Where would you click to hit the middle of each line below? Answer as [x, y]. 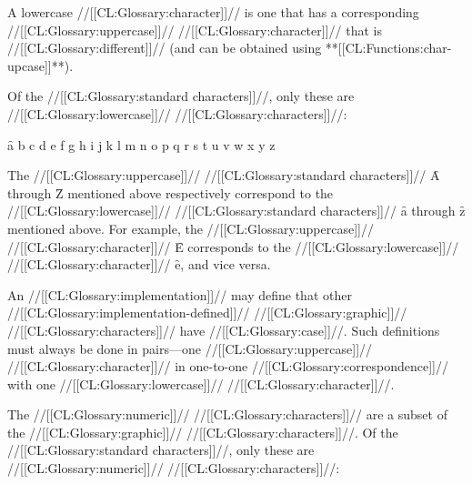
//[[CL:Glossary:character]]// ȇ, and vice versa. [139, 264]
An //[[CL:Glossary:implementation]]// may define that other [180, 294]
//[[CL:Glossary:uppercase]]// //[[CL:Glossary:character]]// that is [195, 30]
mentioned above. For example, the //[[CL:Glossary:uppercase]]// [191, 228]
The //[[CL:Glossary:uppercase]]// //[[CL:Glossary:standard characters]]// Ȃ [224, 175]
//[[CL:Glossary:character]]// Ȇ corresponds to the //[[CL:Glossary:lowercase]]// [233, 246]
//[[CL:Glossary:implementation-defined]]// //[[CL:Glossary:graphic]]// [207, 313]
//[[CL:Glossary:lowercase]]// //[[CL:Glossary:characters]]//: [177, 113]
